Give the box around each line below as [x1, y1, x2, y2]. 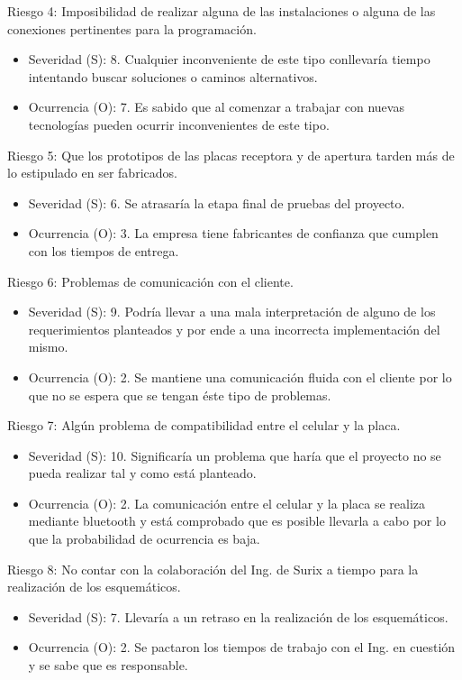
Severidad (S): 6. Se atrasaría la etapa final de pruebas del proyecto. [28, 193, 405, 212]
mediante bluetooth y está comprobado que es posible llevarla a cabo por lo [28, 511, 446, 530]
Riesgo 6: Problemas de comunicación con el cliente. [7, 271, 294, 290]
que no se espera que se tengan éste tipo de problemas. [28, 385, 331, 404]
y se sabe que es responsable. [28, 656, 188, 675]
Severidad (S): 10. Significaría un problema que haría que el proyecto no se [28, 446, 441, 464]
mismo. [28, 337, 68, 356]
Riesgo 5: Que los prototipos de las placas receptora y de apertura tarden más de [7, 145, 455, 164]
